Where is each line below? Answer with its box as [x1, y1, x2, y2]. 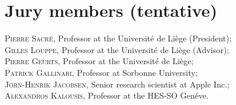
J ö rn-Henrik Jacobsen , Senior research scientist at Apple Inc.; [5, 78, 230, 90]
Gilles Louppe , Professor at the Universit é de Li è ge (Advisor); [5, 43, 230, 55]
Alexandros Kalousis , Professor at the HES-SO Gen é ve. [5, 89, 209, 101]
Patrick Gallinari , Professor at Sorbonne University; [5, 66, 198, 78]
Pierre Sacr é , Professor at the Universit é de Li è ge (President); [5, 32, 232, 44]
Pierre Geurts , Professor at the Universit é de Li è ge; [5, 55, 194, 67]
